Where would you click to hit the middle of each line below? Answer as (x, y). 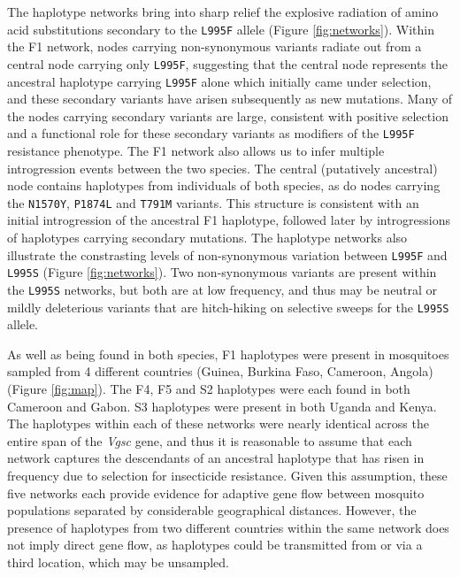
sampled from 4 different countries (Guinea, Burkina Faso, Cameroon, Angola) (220, 371)
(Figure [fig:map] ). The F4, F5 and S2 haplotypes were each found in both (209, 389)
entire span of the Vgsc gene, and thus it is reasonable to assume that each (210, 440)
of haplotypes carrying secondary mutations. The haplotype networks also (207, 238)
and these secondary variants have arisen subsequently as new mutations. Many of (230, 99)
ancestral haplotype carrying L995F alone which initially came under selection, (219, 81)
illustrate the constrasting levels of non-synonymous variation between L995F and (227, 254)
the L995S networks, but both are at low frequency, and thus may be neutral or (222, 289)
